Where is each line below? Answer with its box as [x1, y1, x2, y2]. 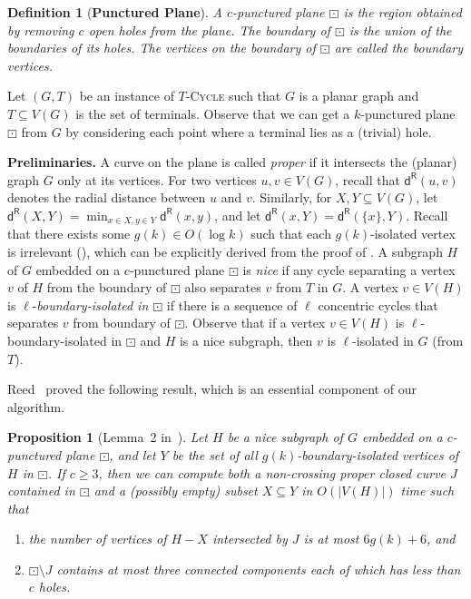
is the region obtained [343, 3, 462, 21]
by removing [7, 20, 74, 39]
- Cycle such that [185, 86, 281, 105]
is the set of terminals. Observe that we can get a [75, 103, 350, 123]
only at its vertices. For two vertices [57, 170, 257, 189]
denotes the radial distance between [7, 188, 206, 207]
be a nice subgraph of [227, 427, 343, 447]
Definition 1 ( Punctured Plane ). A [7, 3, 222, 21]
